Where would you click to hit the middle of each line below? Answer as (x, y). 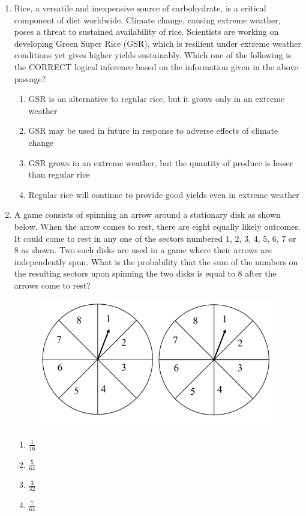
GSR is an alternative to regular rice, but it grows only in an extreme (157, 99)
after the (261, 273)
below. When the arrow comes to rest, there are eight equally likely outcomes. (157, 226)
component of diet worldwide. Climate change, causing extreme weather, (147, 19)
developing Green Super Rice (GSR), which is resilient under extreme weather (157, 43)
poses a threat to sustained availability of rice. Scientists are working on (146, 31)
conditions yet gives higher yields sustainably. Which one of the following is (153, 55)
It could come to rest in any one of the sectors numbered (118, 238)
